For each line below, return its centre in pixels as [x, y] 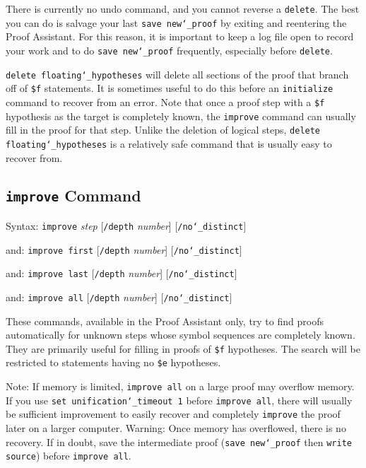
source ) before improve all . [69, 456]
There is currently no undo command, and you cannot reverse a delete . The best [183, 8]
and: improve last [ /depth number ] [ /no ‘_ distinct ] [122, 273]
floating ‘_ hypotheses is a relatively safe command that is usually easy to [169, 143]
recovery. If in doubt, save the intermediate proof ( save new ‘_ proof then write [179, 441]
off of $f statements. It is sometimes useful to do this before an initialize [170, 88]
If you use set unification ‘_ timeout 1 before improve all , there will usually [179, 400]
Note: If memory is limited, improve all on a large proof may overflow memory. [180, 386]
